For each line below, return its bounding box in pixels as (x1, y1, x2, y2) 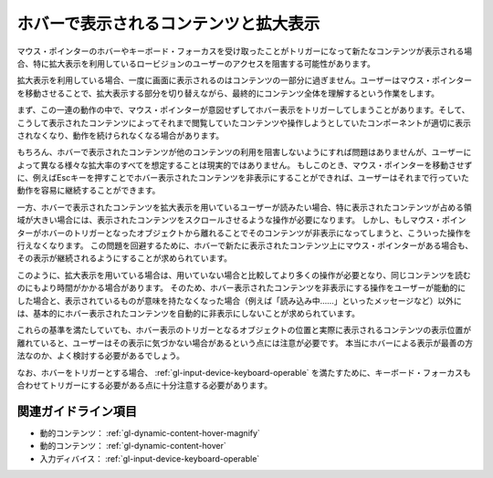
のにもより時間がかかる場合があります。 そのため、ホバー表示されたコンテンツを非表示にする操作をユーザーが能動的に (16, 283, 467, 294)
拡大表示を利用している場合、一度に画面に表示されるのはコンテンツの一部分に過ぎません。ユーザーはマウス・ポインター (16, 75, 472, 86)
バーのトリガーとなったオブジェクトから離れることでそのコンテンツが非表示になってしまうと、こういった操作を (48, 227, 472, 238)
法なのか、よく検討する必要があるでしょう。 (16, 350, 184, 361)
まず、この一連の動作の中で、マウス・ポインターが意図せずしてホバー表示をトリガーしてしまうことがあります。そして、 (16, 105, 470, 116)
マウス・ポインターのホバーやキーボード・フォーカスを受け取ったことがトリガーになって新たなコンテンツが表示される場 (16, 46, 473, 57)
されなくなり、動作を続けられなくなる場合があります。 (16, 130, 225, 140)
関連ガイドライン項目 (16, 403, 137, 419)
